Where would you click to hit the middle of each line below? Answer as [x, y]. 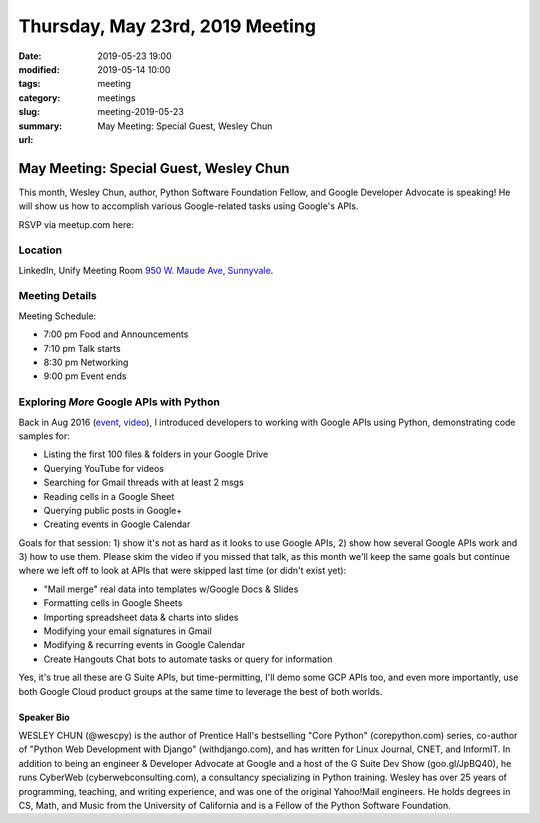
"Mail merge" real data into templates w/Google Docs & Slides [171, 589]
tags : [29, 84]
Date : [30, 56]
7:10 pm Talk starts [82, 348]
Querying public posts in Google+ [113, 510]
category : [39, 97]
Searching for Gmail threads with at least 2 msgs [143, 482]
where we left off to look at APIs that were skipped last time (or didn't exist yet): [182, 571]
